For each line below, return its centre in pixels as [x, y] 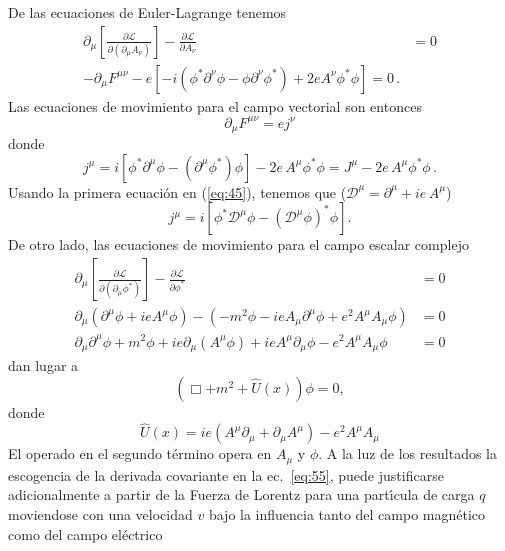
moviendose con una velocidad [100, 514]
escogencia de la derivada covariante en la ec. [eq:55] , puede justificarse [226, 474]
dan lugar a [43, 365]
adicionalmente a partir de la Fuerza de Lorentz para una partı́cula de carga [241, 494]
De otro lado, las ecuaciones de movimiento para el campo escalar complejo [238, 244]
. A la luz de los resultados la [407, 453]
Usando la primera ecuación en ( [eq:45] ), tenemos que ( [177, 191]
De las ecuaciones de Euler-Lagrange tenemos [147, 12]
